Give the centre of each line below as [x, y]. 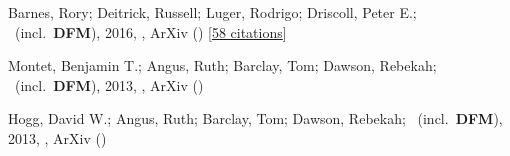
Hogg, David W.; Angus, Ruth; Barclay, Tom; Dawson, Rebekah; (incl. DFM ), [255, 118]
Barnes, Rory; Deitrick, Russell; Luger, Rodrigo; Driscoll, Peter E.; [212, 12]
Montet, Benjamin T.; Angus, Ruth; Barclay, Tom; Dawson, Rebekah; [222, 65]
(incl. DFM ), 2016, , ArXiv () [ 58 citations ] [150, 31]
